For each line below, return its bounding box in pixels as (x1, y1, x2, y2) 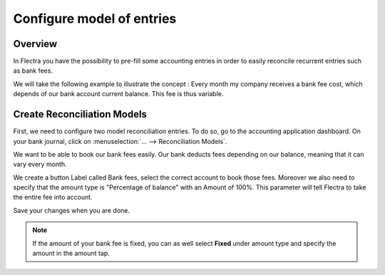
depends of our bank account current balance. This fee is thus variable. (13, 90, 224, 98)
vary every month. (13, 160, 67, 169)
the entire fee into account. (13, 193, 93, 202)
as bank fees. (13, 66, 53, 75)
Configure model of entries (13, 11, 177, 26)
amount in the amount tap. (32, 249, 110, 258)
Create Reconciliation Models (13, 108, 148, 120)
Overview (13, 38, 58, 50)
